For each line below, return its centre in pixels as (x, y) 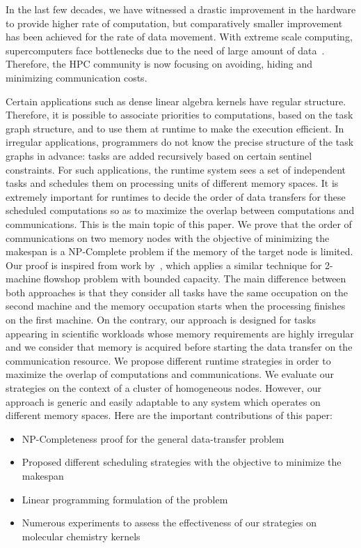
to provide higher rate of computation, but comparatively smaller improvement (174, 23)
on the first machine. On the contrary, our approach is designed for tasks (161, 320)
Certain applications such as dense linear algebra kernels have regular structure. (176, 101)
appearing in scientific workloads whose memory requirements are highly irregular (180, 333)
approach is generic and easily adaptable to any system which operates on (163, 401)
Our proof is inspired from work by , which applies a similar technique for (164, 265)
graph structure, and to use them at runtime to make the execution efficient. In (175, 128)
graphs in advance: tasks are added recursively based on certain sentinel (159, 155)
